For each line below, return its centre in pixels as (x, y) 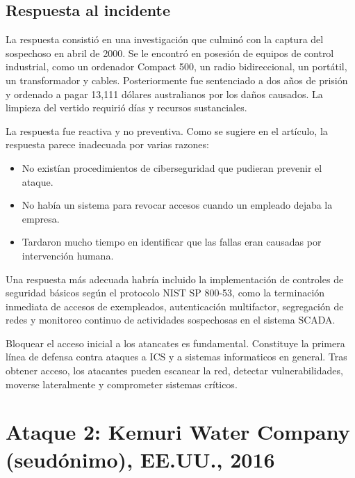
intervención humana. (68, 255)
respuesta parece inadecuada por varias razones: (107, 144)
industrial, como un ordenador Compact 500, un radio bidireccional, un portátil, (176, 66)
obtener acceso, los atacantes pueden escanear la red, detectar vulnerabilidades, (174, 371)
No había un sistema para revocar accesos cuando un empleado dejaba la (177, 205)
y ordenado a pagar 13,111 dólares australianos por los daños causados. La (164, 94)
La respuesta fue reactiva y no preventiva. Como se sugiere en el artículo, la (167, 130)
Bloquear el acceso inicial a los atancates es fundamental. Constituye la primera (175, 343)
